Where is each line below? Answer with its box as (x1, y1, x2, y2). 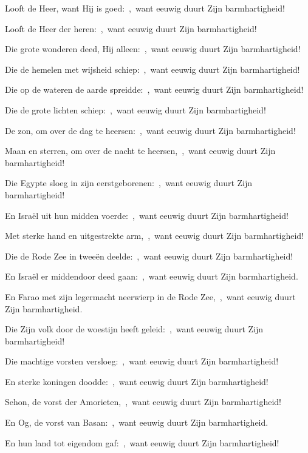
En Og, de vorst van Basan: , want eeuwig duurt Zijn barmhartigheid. (5, 416, 269, 429)
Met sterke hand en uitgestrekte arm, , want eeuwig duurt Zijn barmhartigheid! (5, 229, 304, 242)
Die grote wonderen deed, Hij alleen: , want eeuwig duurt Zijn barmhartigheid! (5, 42, 301, 55)
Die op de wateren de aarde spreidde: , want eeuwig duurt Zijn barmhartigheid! (5, 83, 304, 96)
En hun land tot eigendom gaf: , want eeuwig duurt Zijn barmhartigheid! (5, 436, 279, 449)
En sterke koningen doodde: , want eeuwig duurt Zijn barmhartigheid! (5, 375, 269, 388)
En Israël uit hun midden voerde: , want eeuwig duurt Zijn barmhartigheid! (5, 209, 289, 221)
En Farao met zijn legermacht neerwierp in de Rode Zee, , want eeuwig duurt (5, 290, 296, 303)
